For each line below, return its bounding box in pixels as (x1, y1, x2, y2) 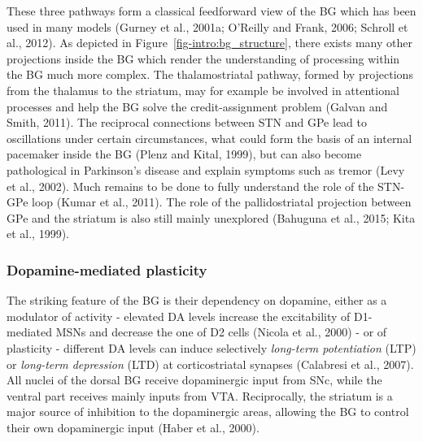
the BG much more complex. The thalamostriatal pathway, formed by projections (7, 66, 413, 83)
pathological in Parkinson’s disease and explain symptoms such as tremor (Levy (7, 161, 405, 178)
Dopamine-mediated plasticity (7, 259, 207, 279)
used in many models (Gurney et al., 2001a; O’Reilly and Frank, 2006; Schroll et (7, 18, 408, 35)
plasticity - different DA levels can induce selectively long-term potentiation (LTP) (7, 339, 416, 356)
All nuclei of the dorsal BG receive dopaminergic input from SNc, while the (7, 371, 382, 388)
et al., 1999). (7, 225, 69, 242)
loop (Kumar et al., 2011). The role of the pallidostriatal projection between (32, 193, 412, 210)
